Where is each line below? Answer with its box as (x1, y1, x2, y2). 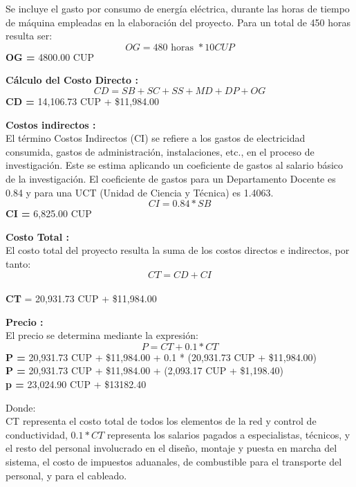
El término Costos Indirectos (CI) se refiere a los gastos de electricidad (6, 131, 306, 145)
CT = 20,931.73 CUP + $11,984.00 (6, 291, 157, 306)
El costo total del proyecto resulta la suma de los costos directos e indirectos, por (6, 243, 350, 257)
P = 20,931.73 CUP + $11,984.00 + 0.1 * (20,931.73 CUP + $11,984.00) (6, 349, 317, 364)
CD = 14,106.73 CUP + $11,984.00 (6, 93, 160, 108)
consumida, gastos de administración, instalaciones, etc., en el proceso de (6, 144, 315, 158)
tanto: (6, 256, 31, 270)
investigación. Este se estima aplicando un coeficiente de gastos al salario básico (6, 158, 344, 172)
